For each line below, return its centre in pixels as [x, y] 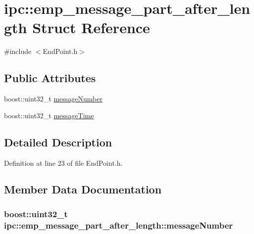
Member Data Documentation [83, 189]
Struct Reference [91, 27]
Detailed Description [58, 142]
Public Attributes [50, 78]
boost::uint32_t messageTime [49, 115]
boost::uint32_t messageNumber [53, 99]
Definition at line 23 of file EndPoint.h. [63, 163]
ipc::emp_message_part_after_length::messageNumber [119, 225]
